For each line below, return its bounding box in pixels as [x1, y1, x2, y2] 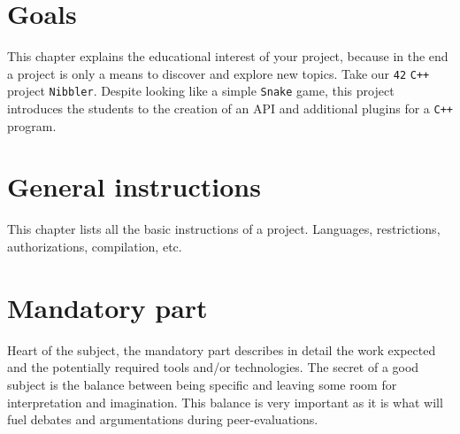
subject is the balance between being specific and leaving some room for [7, 375, 397, 393]
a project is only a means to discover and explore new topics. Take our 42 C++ [7, 64, 430, 82]
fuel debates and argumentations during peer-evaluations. [7, 410, 318, 429]
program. [7, 116, 57, 135]
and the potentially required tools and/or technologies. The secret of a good [7, 358, 419, 376]
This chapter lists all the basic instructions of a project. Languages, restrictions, [7, 220, 441, 238]
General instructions [7, 168, 261, 205]
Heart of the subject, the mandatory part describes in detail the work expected [7, 340, 436, 359]
